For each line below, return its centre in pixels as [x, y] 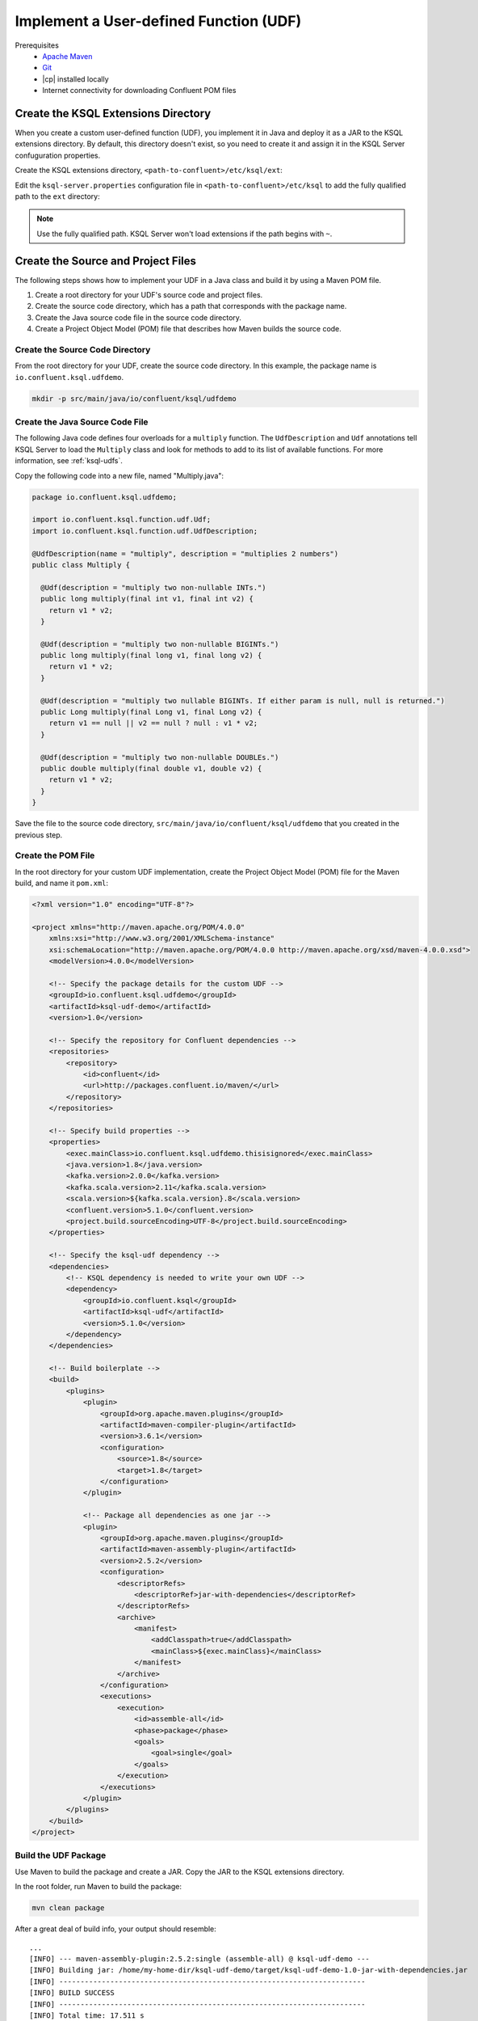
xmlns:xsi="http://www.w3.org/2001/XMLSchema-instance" [162, 939]
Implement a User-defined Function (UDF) [158, 21]
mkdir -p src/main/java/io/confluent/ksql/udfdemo [134, 399]
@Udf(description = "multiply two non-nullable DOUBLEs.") [160, 757]
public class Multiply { [81, 565]
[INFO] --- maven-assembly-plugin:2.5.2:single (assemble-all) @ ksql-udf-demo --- [200, 1959]
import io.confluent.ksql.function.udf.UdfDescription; [145, 531]
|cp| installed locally [75, 79]
